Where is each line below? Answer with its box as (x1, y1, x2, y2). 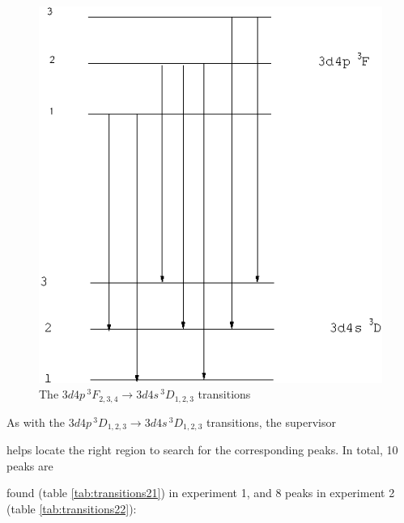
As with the (6, 413, 66, 430)
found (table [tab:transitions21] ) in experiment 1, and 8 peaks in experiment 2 (6, 484, 395, 501)
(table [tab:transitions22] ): (6, 500, 137, 517)
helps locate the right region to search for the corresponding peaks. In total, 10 (6, 441, 398, 458)
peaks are (6, 457, 53, 474)
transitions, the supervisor (206, 413, 336, 430)
